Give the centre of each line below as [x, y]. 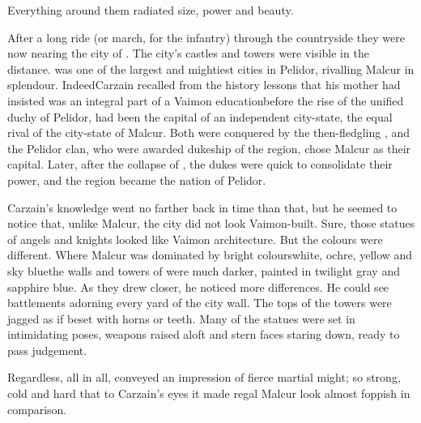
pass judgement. [47, 350]
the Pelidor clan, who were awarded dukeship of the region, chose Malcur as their [209, 148]
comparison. [37, 409]
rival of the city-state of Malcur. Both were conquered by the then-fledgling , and [209, 132]
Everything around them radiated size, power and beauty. [151, 10]
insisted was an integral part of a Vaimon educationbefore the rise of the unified [206, 100]
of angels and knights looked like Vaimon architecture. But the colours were [195, 239]
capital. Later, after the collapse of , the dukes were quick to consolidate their [200, 164]
